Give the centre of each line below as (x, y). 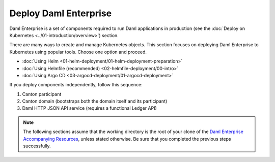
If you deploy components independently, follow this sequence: (76, 85)
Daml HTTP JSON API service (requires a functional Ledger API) (90, 108)
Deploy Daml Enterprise (61, 13)
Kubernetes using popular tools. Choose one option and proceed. (78, 52)
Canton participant (42, 94)
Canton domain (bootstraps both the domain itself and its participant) (95, 101)
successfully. (37, 146)
